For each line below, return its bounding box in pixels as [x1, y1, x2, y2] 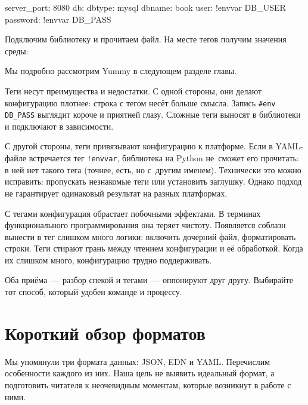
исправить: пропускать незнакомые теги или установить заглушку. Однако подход [5, 175, 302, 188]
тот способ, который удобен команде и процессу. [5, 286, 182, 298]
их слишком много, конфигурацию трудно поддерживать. [5, 253, 212, 266]
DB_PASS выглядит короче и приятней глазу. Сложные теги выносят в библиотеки [5, 108, 301, 121]
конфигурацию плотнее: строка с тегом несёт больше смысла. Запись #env [5, 96, 276, 109]
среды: [5, 44, 29, 57]
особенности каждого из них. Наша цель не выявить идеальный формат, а [5, 367, 275, 379]
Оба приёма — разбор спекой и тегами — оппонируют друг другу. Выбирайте [5, 274, 293, 286]
